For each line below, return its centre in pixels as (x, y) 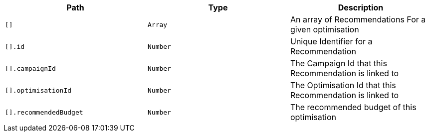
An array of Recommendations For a (358, 19)
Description (361, 7)
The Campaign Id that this (338, 63)
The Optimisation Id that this (343, 85)
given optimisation (324, 29)
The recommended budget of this (353, 107)
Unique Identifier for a (331, 41)
